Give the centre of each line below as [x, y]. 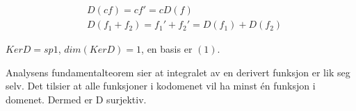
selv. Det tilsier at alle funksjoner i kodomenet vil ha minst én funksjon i [161, 86]
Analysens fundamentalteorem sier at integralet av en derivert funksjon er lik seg [178, 72]
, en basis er [167, 49]
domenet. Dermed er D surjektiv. [76, 99]
